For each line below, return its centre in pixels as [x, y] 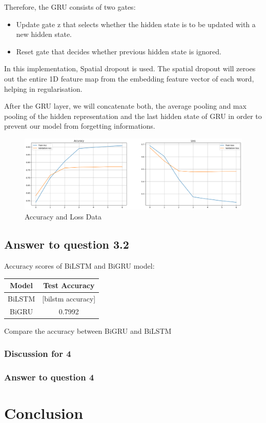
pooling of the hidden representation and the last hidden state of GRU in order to [133, 116]
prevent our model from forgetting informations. [80, 126]
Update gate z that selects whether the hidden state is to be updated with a [136, 24]
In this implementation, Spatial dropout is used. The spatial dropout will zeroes [130, 68]
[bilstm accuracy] [69, 298]
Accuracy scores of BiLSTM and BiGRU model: [79, 266]
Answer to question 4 [49, 377]
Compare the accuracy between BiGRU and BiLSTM [88, 330]
